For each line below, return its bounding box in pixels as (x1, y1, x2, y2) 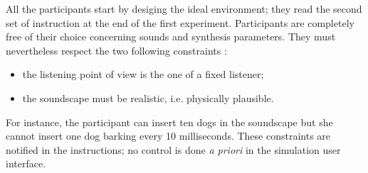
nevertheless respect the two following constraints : (6, 43, 227, 57)
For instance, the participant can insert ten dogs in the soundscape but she (6, 114, 333, 129)
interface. (6, 156, 46, 171)
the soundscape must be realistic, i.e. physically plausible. (22, 90, 274, 105)
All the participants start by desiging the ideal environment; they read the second (6, 1, 362, 16)
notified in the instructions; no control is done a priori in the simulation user (6, 142, 341, 157)
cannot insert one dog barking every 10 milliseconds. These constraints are (6, 128, 331, 143)
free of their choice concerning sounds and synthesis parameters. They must (6, 29, 336, 44)
